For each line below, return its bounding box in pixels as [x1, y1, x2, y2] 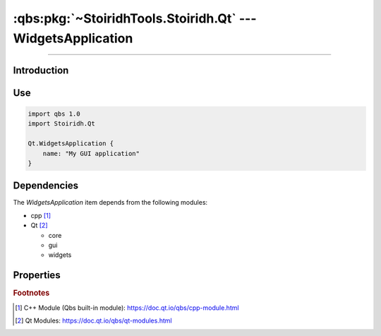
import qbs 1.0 [28, 109, 80, 118]
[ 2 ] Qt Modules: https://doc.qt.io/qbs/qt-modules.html [15, 316, 172, 325]
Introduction [13, 64, 69, 76]
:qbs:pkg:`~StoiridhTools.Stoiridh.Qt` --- [13, 11, 257, 26]
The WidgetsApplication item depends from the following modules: [13, 198, 208, 207]
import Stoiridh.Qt [28, 120, 95, 128]
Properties [13, 269, 61, 282]
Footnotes [13, 288, 50, 298]
